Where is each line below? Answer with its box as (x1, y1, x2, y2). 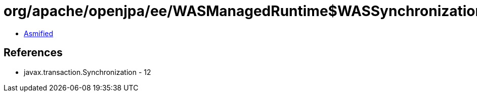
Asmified (24, 29, 54, 38)
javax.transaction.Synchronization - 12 (24, 67, 151, 76)
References (4, 46, 63, 59)
